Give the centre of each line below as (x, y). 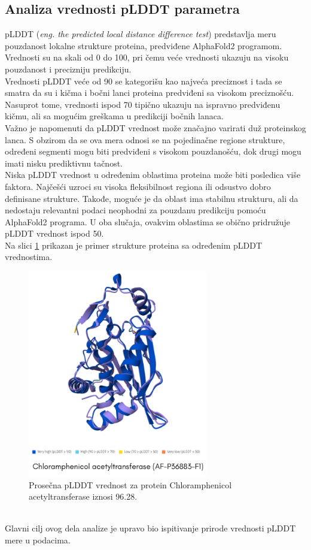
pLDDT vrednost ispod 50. (54, 233)
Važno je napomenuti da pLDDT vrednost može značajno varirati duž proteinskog (155, 127)
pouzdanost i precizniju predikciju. (68, 69)
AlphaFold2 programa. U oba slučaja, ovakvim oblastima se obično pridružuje (148, 221)
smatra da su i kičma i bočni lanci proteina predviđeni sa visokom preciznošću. (150, 93)
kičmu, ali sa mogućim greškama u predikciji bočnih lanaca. (114, 116)
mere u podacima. (38, 540)
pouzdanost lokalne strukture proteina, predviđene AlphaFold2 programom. (144, 45)
